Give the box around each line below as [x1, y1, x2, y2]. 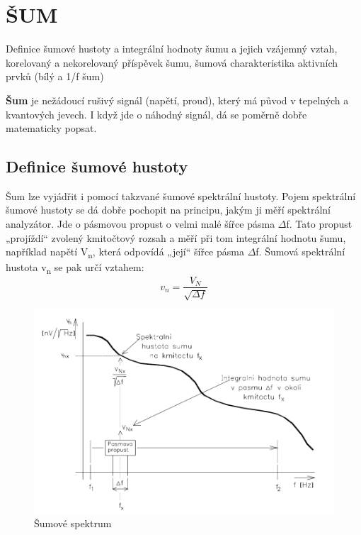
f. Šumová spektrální [256, 244, 345, 259]
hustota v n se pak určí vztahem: [6, 260, 144, 277]
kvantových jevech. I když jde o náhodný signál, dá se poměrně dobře [6, 106, 307, 121]
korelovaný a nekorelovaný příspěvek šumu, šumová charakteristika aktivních [6, 55, 338, 70]
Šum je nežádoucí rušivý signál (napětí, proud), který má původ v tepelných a [6, 92, 349, 107]
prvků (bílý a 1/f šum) [6, 69, 104, 84]
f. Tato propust [286, 216, 353, 231]
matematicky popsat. [6, 121, 97, 136]
